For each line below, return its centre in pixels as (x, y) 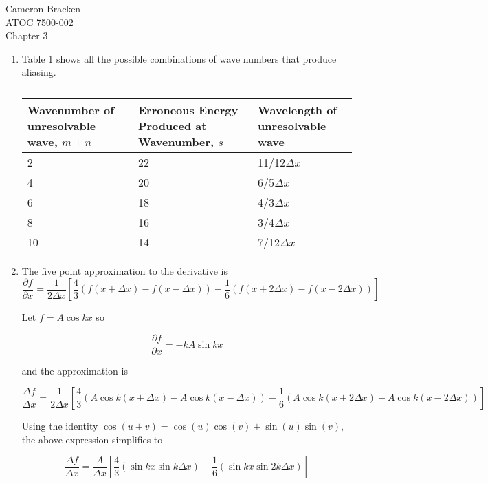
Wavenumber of (70, 109)
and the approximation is (75, 370)
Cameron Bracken (43, 8)
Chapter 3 (27, 35)
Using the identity (60, 426)
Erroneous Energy (188, 109)
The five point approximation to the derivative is (125, 270)
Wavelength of (297, 109)
